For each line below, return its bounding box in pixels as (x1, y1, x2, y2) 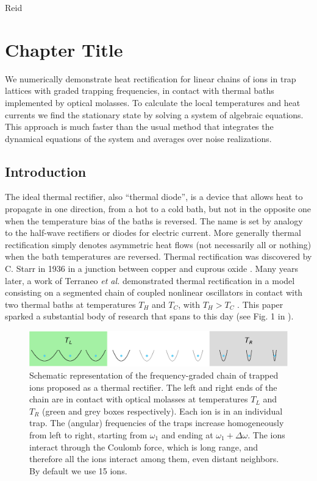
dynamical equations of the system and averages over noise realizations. (5, 132, 272, 144)
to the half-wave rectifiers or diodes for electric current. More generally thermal (5, 226, 301, 239)
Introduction (5, 162, 87, 180)
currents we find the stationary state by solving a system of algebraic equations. (5, 108, 304, 121)
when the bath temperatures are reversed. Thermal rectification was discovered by (5, 250, 312, 263)
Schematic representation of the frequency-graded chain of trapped (29, 368, 279, 381)
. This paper (237, 298, 283, 310)
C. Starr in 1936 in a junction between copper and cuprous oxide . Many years (5, 262, 299, 275)
